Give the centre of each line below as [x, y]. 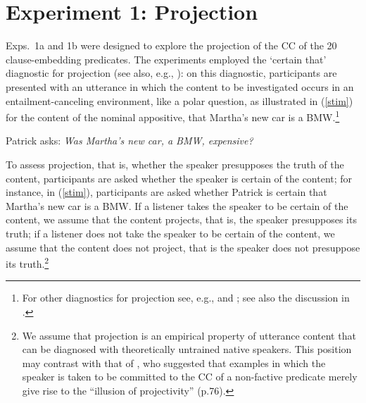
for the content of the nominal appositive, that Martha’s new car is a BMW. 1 [173, 116]
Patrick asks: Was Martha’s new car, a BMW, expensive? [130, 141]
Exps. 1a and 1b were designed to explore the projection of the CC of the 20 [171, 45]
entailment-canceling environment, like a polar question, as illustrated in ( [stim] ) [179, 100]
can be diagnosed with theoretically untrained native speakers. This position [187, 349]
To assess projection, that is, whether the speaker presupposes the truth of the [175, 164]
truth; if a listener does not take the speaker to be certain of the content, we [170, 233]
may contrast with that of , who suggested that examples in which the [174, 362]
